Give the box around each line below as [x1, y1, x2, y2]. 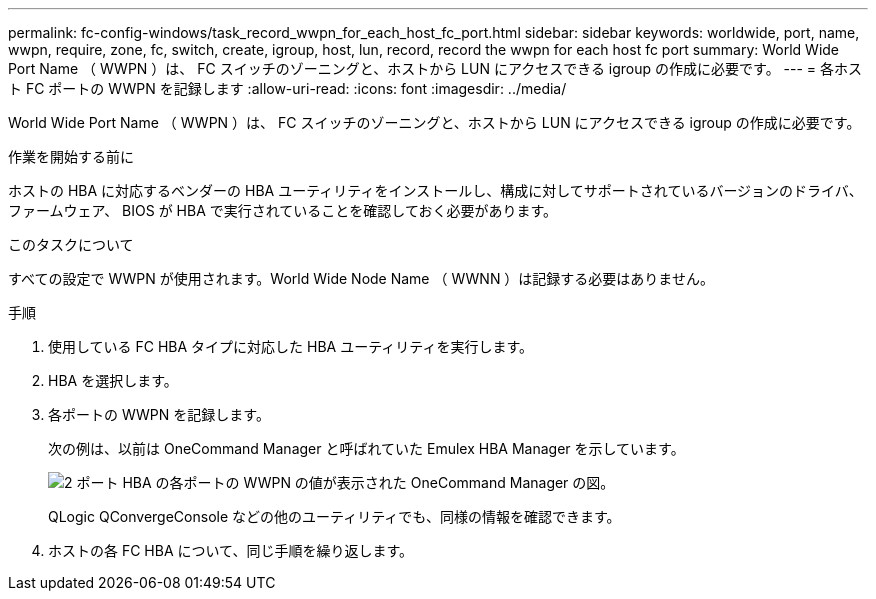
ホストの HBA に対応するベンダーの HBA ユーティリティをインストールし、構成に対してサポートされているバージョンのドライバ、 [8, 182, 863, 199]
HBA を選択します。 [48, 372, 178, 389]
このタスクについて [8, 236, 134, 253]
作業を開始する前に [8, 148, 134, 165]
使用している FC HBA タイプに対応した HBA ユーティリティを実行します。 [48, 338, 534, 355]
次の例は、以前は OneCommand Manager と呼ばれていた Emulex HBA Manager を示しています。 [48, 440, 685, 457]
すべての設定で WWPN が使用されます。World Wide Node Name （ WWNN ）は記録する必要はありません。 [8, 270, 714, 287]
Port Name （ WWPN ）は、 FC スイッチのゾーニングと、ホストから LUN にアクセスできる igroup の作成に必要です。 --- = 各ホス [8, 60, 863, 77]
